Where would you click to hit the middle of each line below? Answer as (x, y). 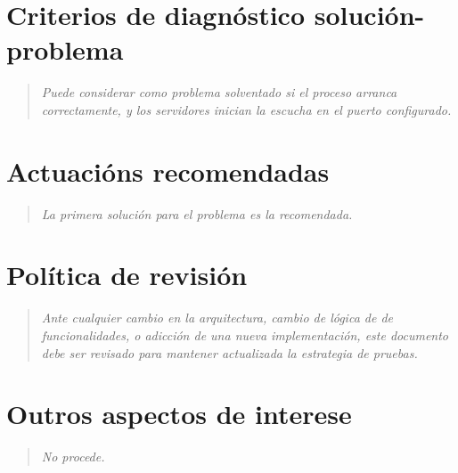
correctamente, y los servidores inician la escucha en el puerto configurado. (246, 109)
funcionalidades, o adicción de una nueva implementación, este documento (245, 334)
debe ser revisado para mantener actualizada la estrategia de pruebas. (229, 352)
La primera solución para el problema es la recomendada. (197, 213)
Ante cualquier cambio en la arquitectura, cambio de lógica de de (217, 318)
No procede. (73, 457)
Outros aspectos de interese (179, 414)
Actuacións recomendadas (168, 171)
